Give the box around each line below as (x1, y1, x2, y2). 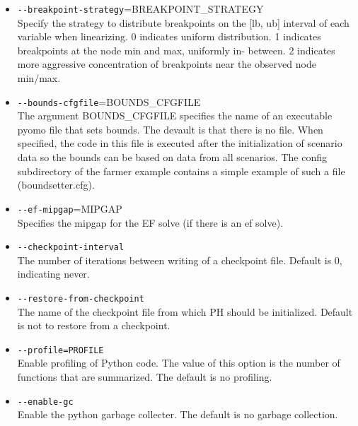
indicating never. (17, 266, 90, 281)
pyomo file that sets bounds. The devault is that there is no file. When (17, 122, 323, 136)
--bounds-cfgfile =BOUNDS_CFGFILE (17, 94, 201, 109)
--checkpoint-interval (17, 242, 125, 253)
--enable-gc (17, 396, 74, 407)
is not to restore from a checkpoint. (17, 318, 171, 333)
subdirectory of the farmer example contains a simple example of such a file (17, 163, 345, 178)
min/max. (17, 71, 61, 85)
